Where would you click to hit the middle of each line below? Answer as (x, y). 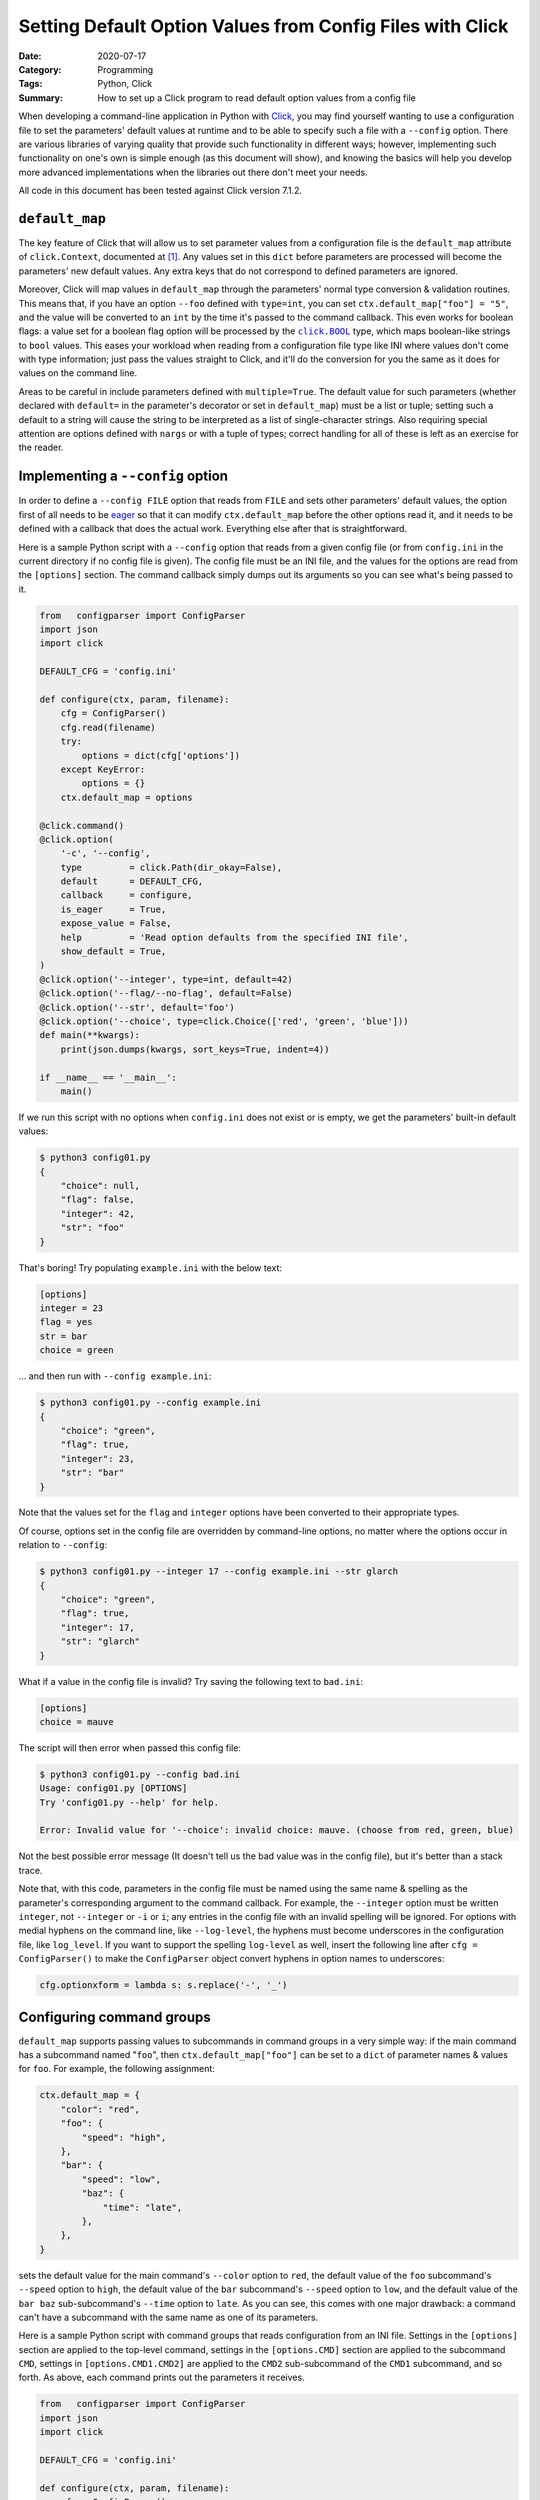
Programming (125, 69)
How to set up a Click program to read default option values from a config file (257, 97)
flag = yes (66, 1322)
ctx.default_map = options (127, 797)
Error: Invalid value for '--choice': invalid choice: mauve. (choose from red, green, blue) (277, 1830)
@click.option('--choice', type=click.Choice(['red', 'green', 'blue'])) (224, 1021)
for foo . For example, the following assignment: (116, 2069)
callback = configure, (127, 895)
